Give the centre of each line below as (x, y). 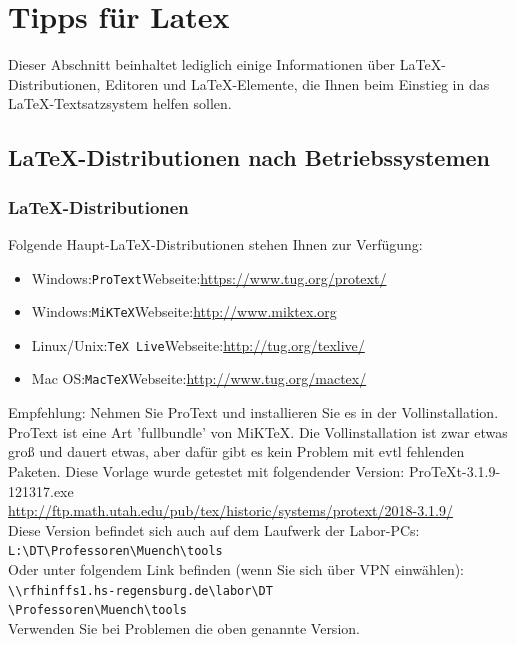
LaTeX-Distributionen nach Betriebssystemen (249, 157)
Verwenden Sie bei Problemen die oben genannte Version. (184, 627)
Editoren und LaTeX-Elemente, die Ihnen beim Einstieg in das (297, 83)
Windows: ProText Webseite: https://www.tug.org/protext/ (209, 277)
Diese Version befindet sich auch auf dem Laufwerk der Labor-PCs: (214, 529)
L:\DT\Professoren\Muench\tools (115, 551)
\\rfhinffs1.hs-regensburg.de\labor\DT (140, 590)
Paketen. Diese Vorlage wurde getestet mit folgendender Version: (206, 470)
